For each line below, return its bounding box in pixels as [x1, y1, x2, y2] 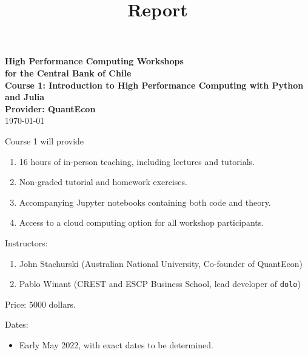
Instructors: [5, 236, 48, 249]
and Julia [5, 90, 45, 103]
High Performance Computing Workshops [5, 55, 184, 67]
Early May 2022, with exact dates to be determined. [19, 338, 213, 351]
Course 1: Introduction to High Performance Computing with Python [5, 78, 304, 91]
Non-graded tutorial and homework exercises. [19, 175, 187, 188]
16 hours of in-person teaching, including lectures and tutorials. [19, 155, 255, 167]
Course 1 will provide [5, 134, 84, 147]
